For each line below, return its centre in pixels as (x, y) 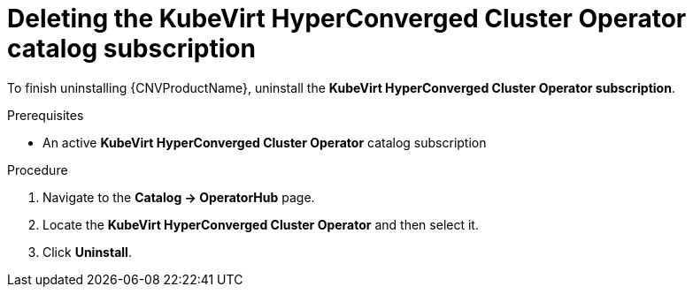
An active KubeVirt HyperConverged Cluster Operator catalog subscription (265, 142)
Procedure (38, 170)
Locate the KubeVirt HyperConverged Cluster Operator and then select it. (261, 224)
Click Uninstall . (87, 252)
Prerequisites (46, 115)
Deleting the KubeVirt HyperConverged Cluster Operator (347, 19)
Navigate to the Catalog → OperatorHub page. (179, 197)
